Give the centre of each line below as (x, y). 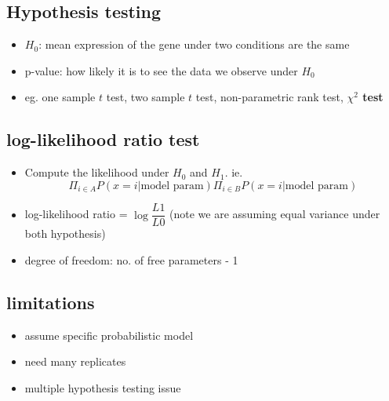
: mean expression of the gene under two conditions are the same (194, 44)
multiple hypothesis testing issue (103, 387)
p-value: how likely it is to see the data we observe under (161, 70)
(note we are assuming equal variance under (275, 214)
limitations (51, 302)
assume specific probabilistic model (109, 335)
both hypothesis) (65, 233)
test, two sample (145, 97)
